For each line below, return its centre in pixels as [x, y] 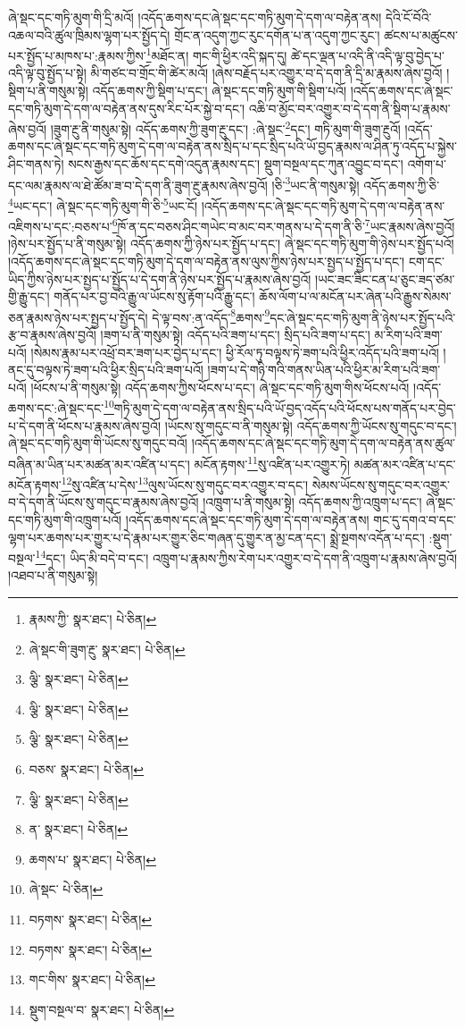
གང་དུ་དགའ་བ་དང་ [415, 519]
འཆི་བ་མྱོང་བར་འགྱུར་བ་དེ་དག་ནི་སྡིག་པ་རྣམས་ [349, 108]
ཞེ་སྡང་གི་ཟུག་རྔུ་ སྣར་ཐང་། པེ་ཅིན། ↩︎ [107, 649]
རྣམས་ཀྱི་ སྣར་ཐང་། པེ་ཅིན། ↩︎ [93, 618]
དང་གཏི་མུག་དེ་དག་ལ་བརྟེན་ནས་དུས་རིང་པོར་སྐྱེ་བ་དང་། [127, 108]
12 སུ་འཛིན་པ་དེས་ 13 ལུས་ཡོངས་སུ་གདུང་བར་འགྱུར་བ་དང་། [185, 483]
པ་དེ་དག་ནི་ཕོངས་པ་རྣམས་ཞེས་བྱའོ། [85, 425]
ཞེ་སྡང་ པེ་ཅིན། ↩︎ [66, 889]
